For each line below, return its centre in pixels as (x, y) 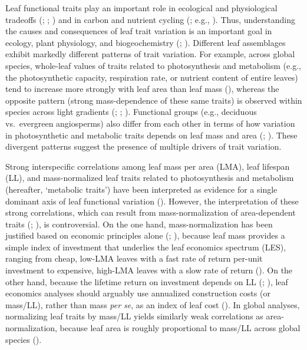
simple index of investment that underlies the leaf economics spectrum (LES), (146, 247)
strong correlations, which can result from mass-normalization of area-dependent (151, 212)
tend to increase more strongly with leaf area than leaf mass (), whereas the (142, 89)
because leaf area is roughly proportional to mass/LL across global (180, 328)
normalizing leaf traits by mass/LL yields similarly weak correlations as (134, 316)
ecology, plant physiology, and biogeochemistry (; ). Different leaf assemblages (146, 42)
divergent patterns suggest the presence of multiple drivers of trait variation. (143, 146)
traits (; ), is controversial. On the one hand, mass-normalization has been (139, 224)
